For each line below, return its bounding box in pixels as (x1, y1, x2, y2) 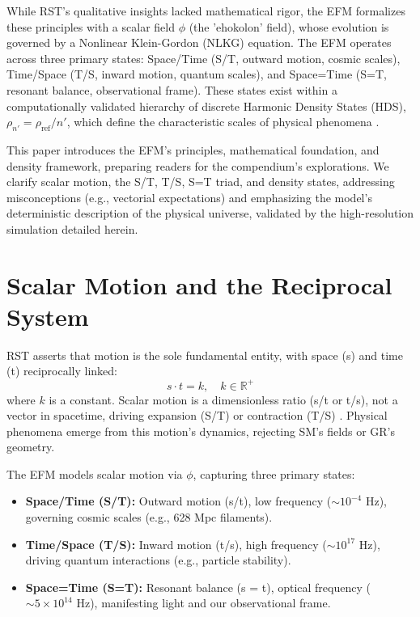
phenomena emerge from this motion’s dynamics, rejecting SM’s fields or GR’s (6, 422, 396, 439)
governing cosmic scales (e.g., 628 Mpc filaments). (25, 509, 273, 526)
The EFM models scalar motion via (6, 465, 183, 482)
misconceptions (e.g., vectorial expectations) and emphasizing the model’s (6, 188, 372, 205)
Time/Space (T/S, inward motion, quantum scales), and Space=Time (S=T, (6, 66, 387, 82)
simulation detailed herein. (6, 220, 138, 237)
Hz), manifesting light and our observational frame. (76, 594, 331, 611)
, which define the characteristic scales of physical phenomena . (66, 113, 380, 130)
